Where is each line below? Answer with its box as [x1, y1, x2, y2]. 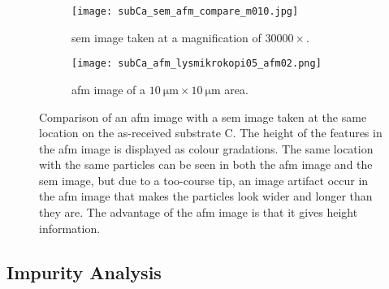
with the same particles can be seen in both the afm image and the [39, 156, 373, 173]
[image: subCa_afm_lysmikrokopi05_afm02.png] [71, 58, 322, 70]
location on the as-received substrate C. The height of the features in [39, 124, 383, 141]
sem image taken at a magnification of [71, 28, 261, 45]
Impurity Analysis [6, 259, 162, 284]
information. [39, 219, 101, 236]
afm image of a [71, 80, 145, 97]
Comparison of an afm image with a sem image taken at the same [39, 108, 367, 125]
